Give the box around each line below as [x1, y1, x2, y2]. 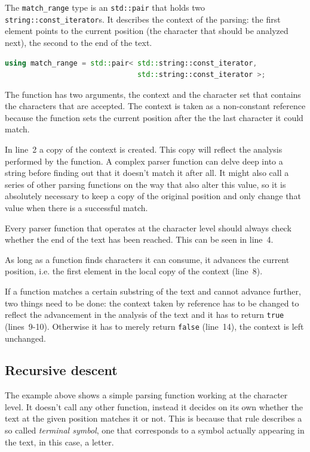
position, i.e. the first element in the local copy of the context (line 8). [5, 265, 263, 277]
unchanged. [5, 332, 46, 344]
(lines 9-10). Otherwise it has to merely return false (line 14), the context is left [5, 320, 304, 332]
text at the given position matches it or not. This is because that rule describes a [5, 412, 302, 425]
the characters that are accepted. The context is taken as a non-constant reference [5, 100, 306, 112]
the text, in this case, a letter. [5, 435, 114, 448]
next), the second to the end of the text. [5, 36, 152, 48]
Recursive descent [5, 361, 118, 379]
